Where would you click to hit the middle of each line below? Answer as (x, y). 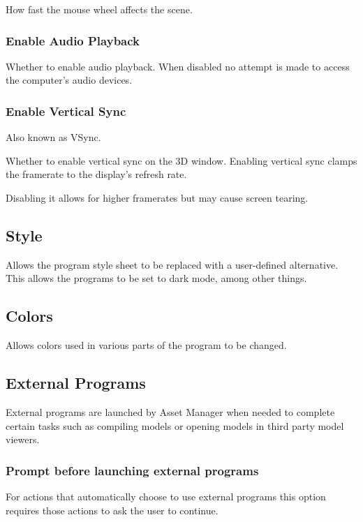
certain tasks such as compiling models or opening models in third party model (175, 425)
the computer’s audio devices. (69, 80)
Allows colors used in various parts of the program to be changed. (146, 345)
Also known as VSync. (53, 137)
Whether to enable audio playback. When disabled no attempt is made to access (178, 66)
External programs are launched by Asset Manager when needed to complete (170, 411)
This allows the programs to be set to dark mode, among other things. (156, 278)
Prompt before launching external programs (132, 470)
